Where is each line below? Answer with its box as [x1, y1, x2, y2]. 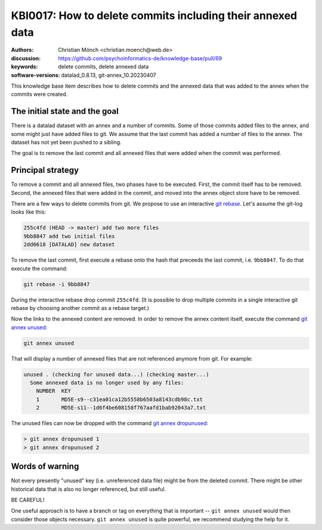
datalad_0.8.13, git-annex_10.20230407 [61, 72, 156, 79]
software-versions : [11, 72, 60, 79]
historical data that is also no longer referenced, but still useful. [11, 485, 166, 492]
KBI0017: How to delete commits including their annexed [11, 9, 298, 22]
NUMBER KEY [36, 388, 72, 395]
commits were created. [11, 91, 68, 98]
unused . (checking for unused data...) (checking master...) [23, 371, 209, 378]
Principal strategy [11, 165, 79, 175]
